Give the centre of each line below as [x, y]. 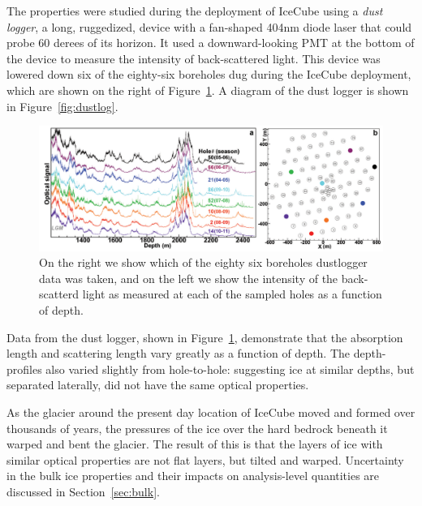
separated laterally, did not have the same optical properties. [158, 385]
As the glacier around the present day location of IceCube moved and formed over [211, 412]
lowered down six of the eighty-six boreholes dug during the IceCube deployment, [209, 74]
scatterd [59, 294]
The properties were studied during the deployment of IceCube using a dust [195, 11]
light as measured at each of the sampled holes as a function [232, 294]
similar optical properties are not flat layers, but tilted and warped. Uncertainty [205, 459]
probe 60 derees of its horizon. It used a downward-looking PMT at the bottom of [211, 43]
